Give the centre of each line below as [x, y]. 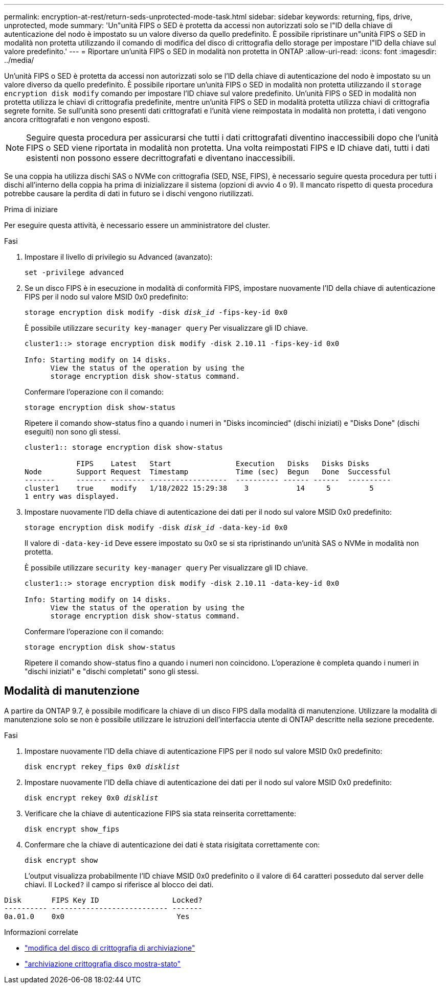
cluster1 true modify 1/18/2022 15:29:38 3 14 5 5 [199, 488]
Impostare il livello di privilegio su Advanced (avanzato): [119, 257]
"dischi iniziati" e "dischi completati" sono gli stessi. [112, 671]
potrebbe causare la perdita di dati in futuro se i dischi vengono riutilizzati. [129, 193]
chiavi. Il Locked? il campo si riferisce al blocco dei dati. [119, 884]
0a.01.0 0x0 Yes [97, 916]
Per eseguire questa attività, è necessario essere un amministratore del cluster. [137, 225]
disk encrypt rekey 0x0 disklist [92, 798]
